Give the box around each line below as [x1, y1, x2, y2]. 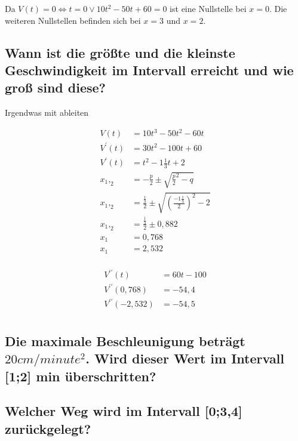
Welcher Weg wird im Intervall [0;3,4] [5, 402, 242, 420]
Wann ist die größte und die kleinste [5, 43, 235, 61]
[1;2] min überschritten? [5, 366, 156, 385]
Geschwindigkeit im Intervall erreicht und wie [5, 60, 294, 79]
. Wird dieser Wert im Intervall [85, 349, 285, 368]
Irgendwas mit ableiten [5, 106, 89, 119]
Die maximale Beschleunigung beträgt [5, 331, 245, 350]
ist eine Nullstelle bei [170, 2, 247, 14]
